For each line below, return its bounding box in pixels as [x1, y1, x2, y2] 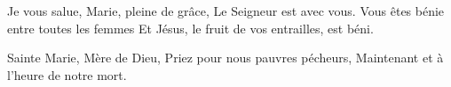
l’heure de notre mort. [7, 65, 127, 83]
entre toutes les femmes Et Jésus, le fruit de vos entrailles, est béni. [7, 18, 374, 37]
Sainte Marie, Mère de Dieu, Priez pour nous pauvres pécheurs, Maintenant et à [7, 48, 444, 67]
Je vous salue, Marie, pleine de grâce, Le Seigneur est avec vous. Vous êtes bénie [7, 2, 445, 19]
